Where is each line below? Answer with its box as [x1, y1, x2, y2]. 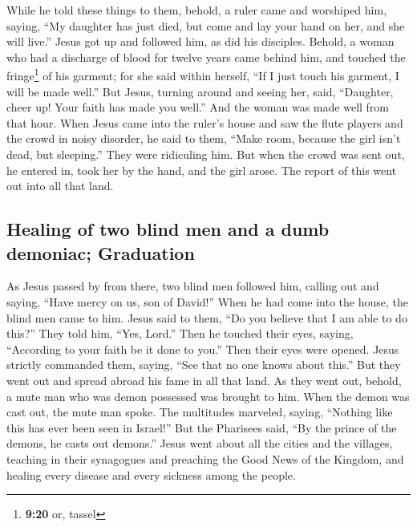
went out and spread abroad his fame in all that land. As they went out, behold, [6, 371, 402, 388]
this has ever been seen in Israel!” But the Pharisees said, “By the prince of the [6, 419, 397, 436]
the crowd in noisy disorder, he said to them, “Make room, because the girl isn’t [6, 130, 401, 147]
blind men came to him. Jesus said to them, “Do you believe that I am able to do [6, 309, 407, 326]
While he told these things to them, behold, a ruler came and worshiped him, [6, 2, 387, 18]
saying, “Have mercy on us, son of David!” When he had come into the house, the [6, 293, 409, 310]
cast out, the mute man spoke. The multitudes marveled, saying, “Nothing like [6, 403, 393, 420]
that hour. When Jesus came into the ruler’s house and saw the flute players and [6, 114, 403, 131]
